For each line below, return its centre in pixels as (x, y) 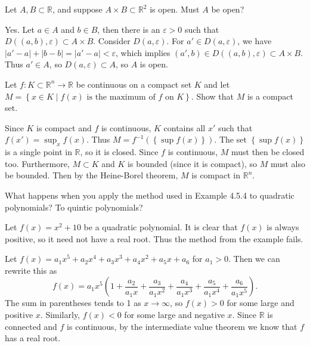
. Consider (112, 41)
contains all (185, 127)
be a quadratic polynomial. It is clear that (161, 227)
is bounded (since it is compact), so (193, 163)
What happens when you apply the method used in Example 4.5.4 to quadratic (150, 195)
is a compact (270, 96)
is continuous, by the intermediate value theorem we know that (182, 326)
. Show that (213, 96)
